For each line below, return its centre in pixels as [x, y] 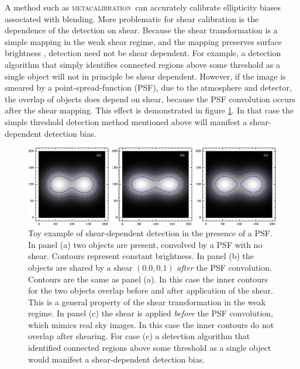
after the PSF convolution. [224, 267]
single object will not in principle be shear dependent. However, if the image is [145, 76]
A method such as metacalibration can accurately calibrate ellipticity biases [143, 7]
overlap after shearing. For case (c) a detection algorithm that [139, 336]
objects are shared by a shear [80, 267]
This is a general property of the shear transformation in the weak [147, 301]
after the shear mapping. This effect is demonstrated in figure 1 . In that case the [149, 110]
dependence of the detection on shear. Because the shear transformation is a [141, 30]
